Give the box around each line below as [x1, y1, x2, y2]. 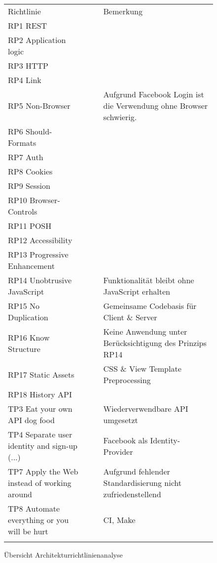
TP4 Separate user [8, 429, 72, 440]
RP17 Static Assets [8, 368, 74, 380]
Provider [103, 445, 133, 457]
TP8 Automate [8, 503, 60, 514]
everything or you [8, 514, 69, 525]
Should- [26, 126, 52, 137]
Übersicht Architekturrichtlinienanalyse [4, 550, 123, 560]
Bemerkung [103, 5, 143, 17]
